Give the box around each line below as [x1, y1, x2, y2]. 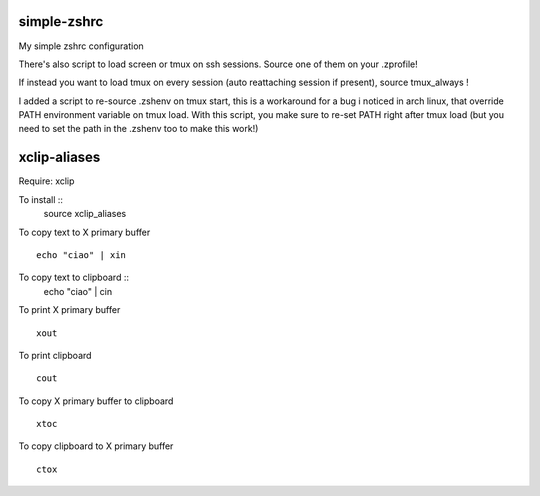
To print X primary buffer [18, 304, 121, 316]
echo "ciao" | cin [43, 285, 113, 297]
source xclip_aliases [43, 208, 127, 220]
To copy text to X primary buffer [18, 226, 151, 238]
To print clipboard [18, 349, 92, 361]
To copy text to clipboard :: [18, 271, 130, 284]
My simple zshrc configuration [18, 40, 144, 52]
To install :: [18, 193, 64, 205]
